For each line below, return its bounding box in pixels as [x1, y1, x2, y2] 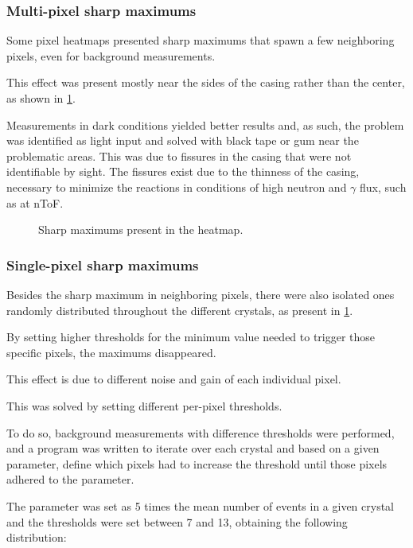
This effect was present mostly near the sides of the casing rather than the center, [6, 74, 405, 91]
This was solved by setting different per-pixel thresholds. [6, 397, 282, 414]
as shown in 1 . [6, 90, 76, 106]
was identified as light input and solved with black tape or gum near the [6, 132, 359, 149]
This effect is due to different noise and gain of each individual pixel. [6, 371, 341, 387]
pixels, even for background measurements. [6, 47, 216, 64]
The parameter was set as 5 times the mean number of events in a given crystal [6, 497, 395, 514]
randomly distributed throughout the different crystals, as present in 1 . [6, 301, 353, 318]
